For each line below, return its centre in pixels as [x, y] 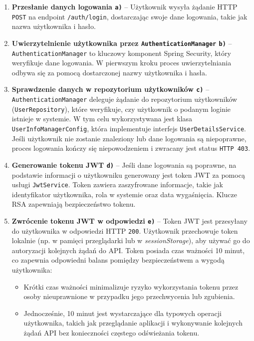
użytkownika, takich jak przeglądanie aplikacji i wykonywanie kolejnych [133, 323]
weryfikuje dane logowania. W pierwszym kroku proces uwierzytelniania [122, 63]
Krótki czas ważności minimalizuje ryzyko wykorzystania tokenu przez [131, 286]
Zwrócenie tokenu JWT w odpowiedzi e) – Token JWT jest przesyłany [129, 220]
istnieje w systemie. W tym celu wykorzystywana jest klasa [102, 119]
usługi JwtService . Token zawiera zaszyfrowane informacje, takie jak [117, 184]
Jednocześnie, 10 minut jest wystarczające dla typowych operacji [123, 313]
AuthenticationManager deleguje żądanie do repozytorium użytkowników [125, 99]
